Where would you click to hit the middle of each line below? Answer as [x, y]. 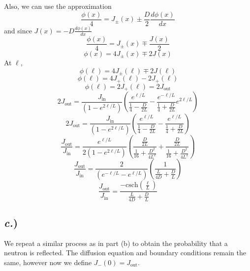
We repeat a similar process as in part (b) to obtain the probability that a [116, 243]
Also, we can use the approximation [58, 6]
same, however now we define [48, 262]
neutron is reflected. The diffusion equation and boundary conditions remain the [125, 253]
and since [18, 30]
